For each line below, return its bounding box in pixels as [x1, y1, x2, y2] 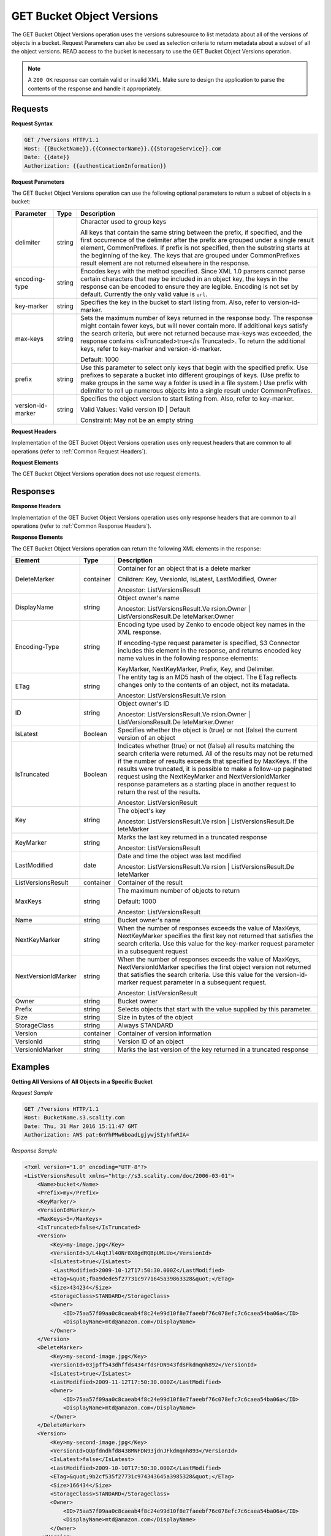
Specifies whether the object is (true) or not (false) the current [117, 726, 297, 734]
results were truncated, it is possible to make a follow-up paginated [117, 765, 312, 774]
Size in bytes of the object [117, 1013, 193, 1022]
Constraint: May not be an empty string [80, 415, 194, 424]
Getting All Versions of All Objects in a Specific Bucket [11, 1078, 153, 1085]
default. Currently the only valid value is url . [80, 289, 208, 298]
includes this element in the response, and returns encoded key [117, 646, 302, 655]
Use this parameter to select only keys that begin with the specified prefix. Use [80, 363, 308, 372]
